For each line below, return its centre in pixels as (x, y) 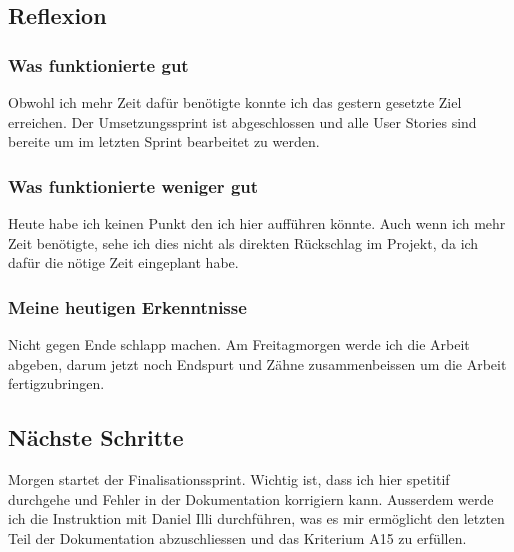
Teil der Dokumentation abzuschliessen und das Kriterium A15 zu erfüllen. (237, 537)
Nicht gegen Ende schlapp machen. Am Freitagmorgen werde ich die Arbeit (239, 344)
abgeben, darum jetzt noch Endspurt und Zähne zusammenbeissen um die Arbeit (257, 363)
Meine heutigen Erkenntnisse (127, 306)
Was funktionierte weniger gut (133, 185)
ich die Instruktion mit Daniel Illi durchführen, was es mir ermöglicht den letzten (256, 518)
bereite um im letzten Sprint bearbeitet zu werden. (164, 141)
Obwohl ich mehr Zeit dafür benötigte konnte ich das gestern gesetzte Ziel (235, 102)
